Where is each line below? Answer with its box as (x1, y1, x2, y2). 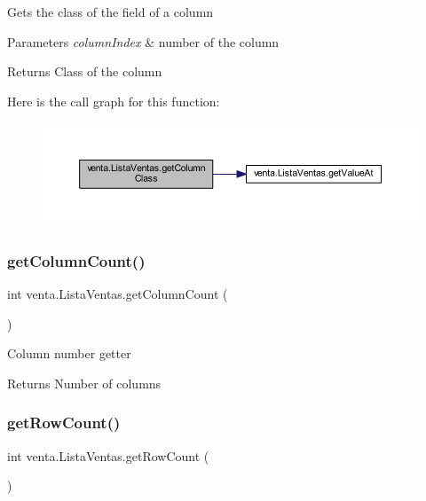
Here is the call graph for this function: (7, 91, 220, 110)
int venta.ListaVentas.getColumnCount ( (7, 285, 228, 302)
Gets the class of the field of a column (7, 3, 214, 20)
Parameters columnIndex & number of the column (7, 32, 280, 51)
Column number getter (7, 344, 131, 363)
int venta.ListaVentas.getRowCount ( (7, 446, 209, 465)
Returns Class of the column (7, 62, 162, 81)
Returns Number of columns (7, 373, 162, 392)
